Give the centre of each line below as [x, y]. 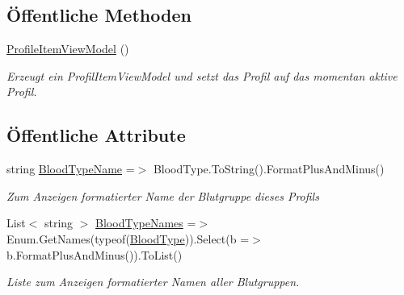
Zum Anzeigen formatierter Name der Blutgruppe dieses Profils [163, 195]
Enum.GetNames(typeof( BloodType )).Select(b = [128, 238]
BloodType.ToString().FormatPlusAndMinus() [269, 169]
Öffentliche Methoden [99, 15]
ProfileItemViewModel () [68, 49]
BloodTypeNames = [146, 223]
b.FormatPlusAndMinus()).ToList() [95, 254]
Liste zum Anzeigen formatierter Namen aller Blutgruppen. [153, 282]
